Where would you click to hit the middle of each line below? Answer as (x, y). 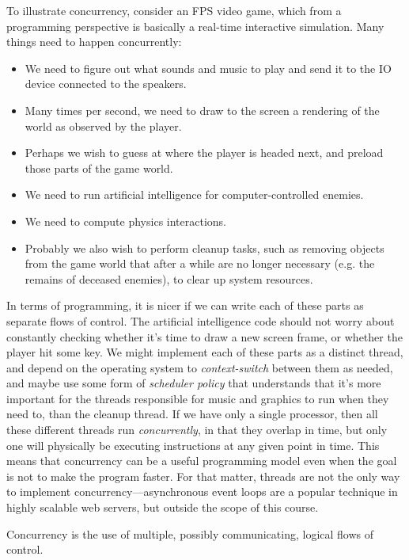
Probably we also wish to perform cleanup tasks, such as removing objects (204, 248)
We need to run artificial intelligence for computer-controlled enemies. (194, 194)
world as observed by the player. (103, 126)
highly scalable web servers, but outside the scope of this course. (163, 507)
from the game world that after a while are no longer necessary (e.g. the (200, 263)
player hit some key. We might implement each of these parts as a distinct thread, (205, 352)
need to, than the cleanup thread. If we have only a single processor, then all (192, 414)
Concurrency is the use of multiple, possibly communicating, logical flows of (190, 533)
